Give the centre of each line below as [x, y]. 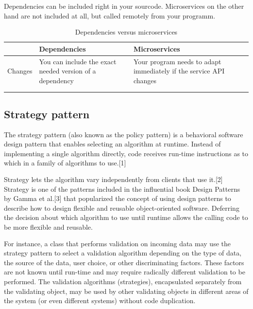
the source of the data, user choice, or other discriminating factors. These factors [124, 262]
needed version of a [67, 71]
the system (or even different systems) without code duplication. [100, 300]
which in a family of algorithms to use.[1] [65, 163]
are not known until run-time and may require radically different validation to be [125, 272]
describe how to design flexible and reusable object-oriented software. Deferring [122, 208]
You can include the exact [78, 61]
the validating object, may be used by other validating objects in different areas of [126, 291]
